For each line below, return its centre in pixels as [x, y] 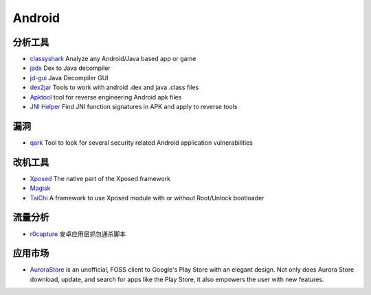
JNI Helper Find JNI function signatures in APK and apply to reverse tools [134, 107]
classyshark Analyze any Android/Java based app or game [113, 59]
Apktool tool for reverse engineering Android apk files [106, 97]
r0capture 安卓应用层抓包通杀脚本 [78, 234]
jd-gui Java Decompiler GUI [69, 78]
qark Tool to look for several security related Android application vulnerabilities [142, 142]
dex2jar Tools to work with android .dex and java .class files [114, 87]
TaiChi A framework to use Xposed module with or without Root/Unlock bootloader [147, 198]
